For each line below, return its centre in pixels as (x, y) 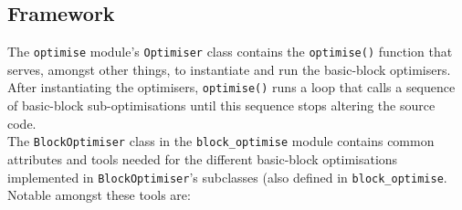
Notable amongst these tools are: (99, 195)
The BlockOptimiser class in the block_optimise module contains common (221, 141)
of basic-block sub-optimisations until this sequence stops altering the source (221, 105)
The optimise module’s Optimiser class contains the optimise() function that (230, 52)
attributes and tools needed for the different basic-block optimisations (203, 158)
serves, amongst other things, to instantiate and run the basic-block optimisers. (229, 69)
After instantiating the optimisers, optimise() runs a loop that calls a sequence (231, 87)
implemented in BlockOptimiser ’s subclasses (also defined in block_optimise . (227, 177)
